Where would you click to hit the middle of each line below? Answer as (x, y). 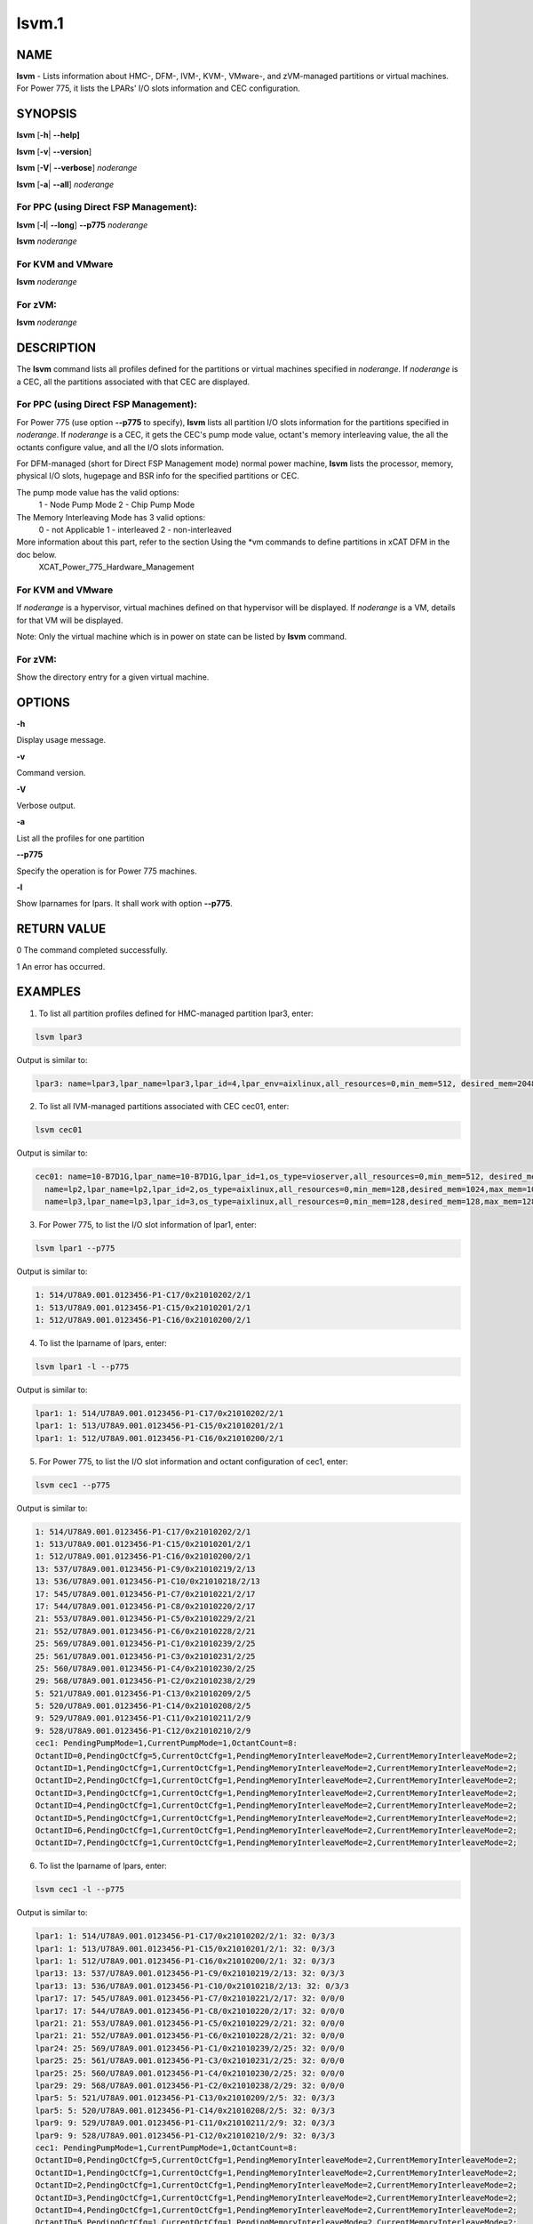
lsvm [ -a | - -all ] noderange (65, 184)
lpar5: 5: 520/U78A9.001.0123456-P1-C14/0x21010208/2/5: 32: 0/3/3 (185, 2110)
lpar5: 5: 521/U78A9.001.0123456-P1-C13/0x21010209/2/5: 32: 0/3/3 (185, 2098)
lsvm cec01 (59, 1130)
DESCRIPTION (56, 348)
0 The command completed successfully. (92, 950)
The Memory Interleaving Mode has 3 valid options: (111, 517)
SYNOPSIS (47, 114)
